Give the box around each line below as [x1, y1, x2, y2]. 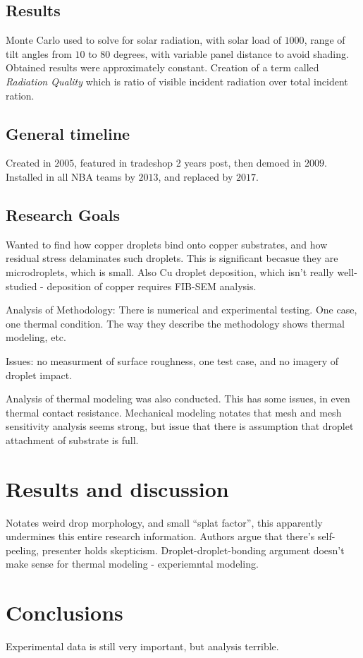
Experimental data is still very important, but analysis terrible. [6, 639, 279, 654]
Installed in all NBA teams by [6, 169, 135, 184]
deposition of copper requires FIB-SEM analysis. [47, 278, 257, 293]
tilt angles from [6, 46, 72, 61]
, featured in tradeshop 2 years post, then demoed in [74, 155, 302, 170]
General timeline [6, 122, 130, 144]
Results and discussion [6, 474, 229, 503]
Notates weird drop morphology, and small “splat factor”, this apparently [6, 515, 323, 530]
